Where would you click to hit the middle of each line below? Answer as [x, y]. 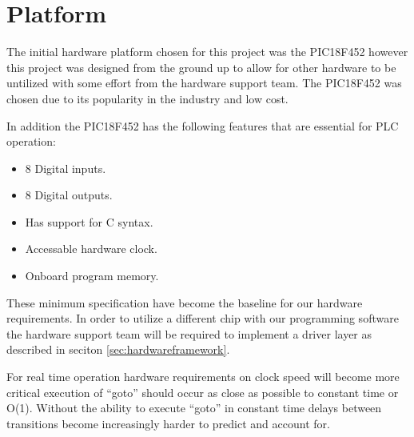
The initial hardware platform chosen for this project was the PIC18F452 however [207, 52]
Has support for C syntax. [89, 221]
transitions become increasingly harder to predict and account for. [168, 423]
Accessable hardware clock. [91, 249]
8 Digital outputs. [69, 195]
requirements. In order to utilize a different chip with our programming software [203, 318]
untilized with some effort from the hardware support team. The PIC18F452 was [204, 83]
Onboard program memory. [92, 276]
